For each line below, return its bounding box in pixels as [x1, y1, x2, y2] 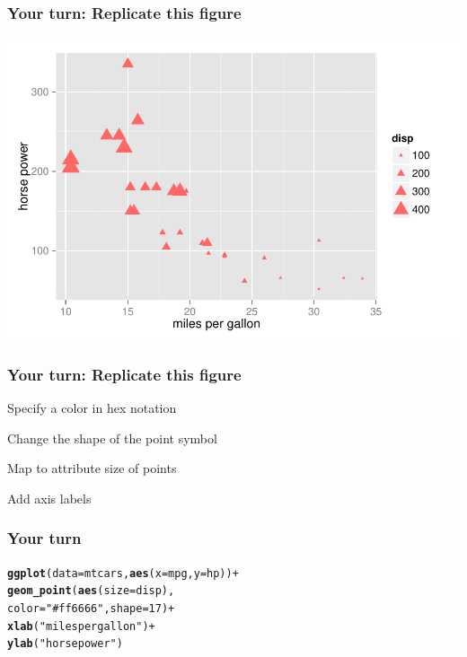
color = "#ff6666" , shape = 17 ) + [7, 601, 175, 615]
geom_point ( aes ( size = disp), [7, 584, 175, 598]
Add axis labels [7, 488, 92, 507]
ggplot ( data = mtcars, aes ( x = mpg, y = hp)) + [7, 566, 239, 580]
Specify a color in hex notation [7, 399, 177, 417]
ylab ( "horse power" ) [7, 637, 123, 651]
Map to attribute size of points [7, 459, 177, 477]
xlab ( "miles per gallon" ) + [7, 619, 155, 633]
